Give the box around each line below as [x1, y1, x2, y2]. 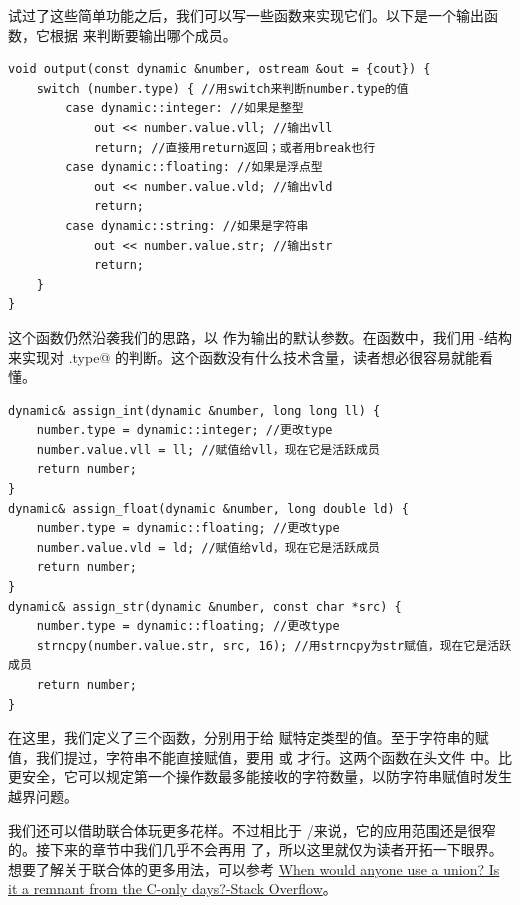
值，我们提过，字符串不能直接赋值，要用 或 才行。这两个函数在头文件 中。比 [8, 746, 512, 767]
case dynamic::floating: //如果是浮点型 [65, 160, 323, 175]
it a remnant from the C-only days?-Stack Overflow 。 [8, 878, 337, 899]
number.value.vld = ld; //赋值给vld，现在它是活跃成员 [36, 540, 380, 555]
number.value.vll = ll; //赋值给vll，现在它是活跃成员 [36, 442, 380, 457]
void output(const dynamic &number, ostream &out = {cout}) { [8, 62, 431, 77]
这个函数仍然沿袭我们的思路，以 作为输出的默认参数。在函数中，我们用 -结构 [8, 326, 512, 347]
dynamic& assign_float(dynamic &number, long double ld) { [8, 501, 409, 516]
